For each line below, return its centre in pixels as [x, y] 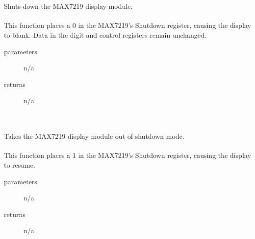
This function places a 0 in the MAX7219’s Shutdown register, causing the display [127, 25]
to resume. [20, 164]
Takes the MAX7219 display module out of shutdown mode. [94, 136]
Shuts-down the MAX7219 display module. [68, 6]
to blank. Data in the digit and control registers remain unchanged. [105, 34]
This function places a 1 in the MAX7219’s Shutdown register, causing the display [127, 155]
